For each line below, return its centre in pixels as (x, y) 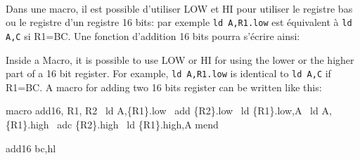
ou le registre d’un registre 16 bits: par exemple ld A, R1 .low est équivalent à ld (179, 22)
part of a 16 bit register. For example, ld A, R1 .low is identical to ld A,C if (168, 73)
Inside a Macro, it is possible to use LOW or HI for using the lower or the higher (180, 59)
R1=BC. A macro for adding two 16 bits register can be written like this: (164, 87)
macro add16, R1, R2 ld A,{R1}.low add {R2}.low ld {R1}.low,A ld (162, 111)
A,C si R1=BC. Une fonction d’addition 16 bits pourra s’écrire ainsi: (153, 35)
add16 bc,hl (31, 148)
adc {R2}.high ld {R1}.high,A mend (138, 124)
